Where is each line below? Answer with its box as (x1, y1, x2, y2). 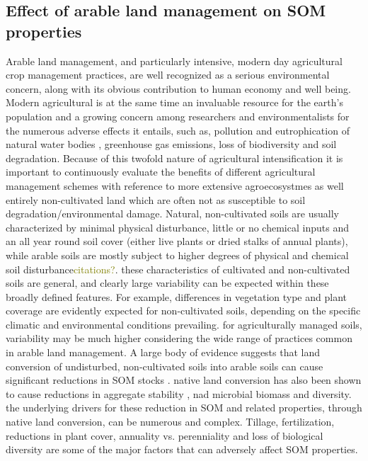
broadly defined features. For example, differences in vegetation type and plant (6, 289, 347, 304)
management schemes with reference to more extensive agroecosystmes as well (6, 178, 344, 193)
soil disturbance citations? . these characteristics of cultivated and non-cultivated (6, 261, 350, 276)
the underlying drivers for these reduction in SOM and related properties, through (6, 400, 362, 415)
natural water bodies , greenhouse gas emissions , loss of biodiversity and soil (6, 137, 337, 152)
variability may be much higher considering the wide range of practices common (6, 331, 352, 346)
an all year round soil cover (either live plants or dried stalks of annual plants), (6, 234, 348, 249)
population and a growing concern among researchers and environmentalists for (6, 108, 350, 123)
